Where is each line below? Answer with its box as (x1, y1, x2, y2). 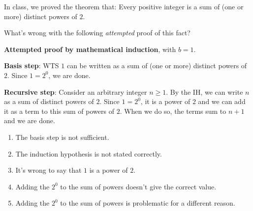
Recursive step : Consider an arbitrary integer (4, 86, 147, 97)
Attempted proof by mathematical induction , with (4, 44, 176, 54)
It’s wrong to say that (15, 165, 82, 175)
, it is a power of (140, 96, 190, 106)
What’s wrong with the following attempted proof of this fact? (4, 27, 190, 38)
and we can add (198, 96, 246, 106)
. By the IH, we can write (166, 86, 243, 97)
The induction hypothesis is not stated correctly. (15, 148, 162, 158)
